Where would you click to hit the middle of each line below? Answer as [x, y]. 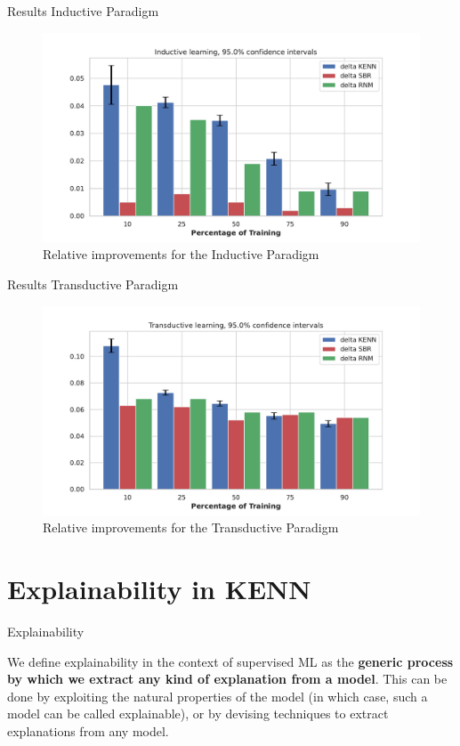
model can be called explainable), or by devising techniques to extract [198, 714]
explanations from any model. [88, 731]
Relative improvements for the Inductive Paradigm [181, 254]
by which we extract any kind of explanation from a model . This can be [227, 679]
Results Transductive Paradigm [93, 284]
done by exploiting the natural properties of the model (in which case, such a [218, 696]
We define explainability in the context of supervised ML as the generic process [230, 661]
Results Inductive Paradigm [83, 11]
